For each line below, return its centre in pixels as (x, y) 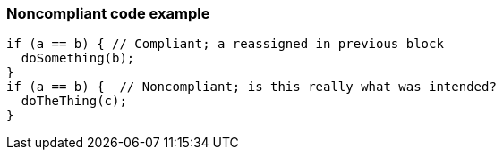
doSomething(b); (78, 58)
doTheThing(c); (74, 101)
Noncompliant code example (108, 13)
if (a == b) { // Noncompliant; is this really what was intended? (251, 87)
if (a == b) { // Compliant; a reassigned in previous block (225, 44)
